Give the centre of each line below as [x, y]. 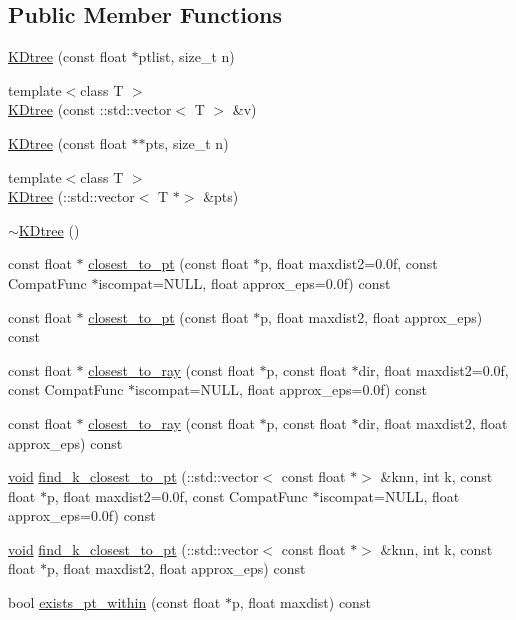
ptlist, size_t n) [186, 56]
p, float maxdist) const [301, 602]
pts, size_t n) [187, 142]
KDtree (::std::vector [71, 196]
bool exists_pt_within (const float [114, 602]
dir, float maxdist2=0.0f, [433, 369]
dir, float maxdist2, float [433, 422]
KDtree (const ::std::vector [90, 109]
